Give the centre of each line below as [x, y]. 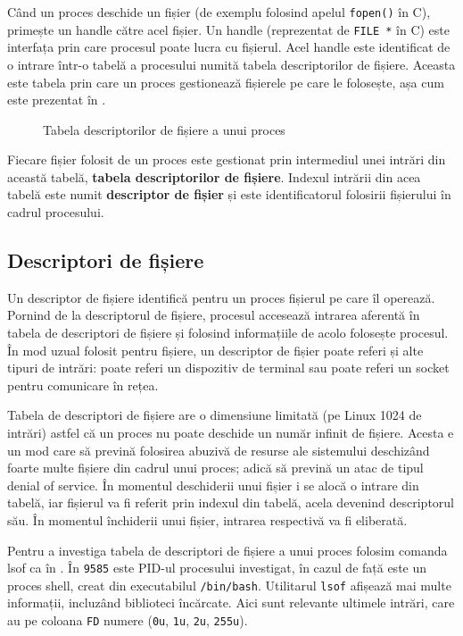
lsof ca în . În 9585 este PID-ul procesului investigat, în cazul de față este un [217, 568]
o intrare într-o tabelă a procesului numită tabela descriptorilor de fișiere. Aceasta [231, 64]
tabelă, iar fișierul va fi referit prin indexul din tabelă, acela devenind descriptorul [231, 502]
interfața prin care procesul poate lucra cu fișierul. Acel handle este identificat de [229, 47]
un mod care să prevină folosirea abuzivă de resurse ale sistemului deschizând [219, 450]
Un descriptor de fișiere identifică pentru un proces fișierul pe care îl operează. [221, 297]
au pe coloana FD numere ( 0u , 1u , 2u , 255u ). [128, 620]
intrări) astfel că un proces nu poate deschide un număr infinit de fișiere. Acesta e [231, 433]
